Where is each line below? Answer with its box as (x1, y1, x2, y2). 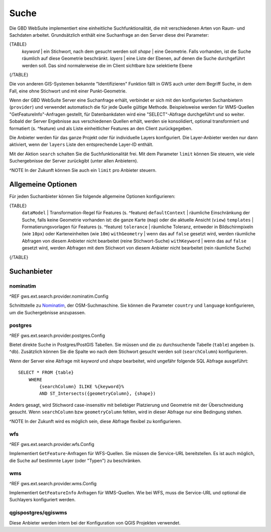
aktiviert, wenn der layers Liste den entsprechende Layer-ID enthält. (9, 141, 154, 148)
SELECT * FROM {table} (18, 370, 74, 376)
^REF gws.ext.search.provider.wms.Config (9, 480, 97, 486)
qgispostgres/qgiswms (9, 509, 67, 516)
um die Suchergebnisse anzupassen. (9, 309, 86, 315)
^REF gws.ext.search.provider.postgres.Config (9, 332, 105, 338)
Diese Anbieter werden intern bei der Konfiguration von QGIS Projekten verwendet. (9, 519, 181, 525)
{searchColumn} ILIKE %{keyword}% (39, 384, 124, 390)
